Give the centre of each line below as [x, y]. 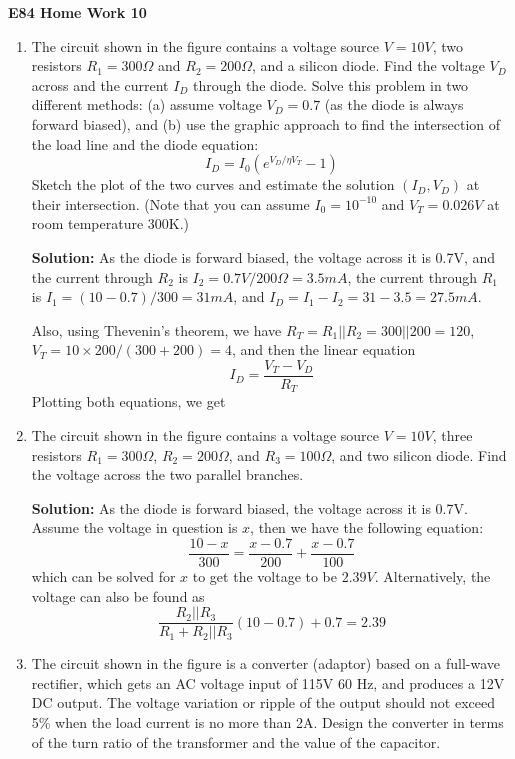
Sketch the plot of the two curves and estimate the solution [213, 184]
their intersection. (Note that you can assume [170, 203]
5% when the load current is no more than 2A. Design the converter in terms [267, 722]
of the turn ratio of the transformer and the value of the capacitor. [236, 741]
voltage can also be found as [118, 595]
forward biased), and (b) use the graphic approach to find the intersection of [266, 123]
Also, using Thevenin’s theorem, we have [156, 329]
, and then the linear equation [323, 349]
